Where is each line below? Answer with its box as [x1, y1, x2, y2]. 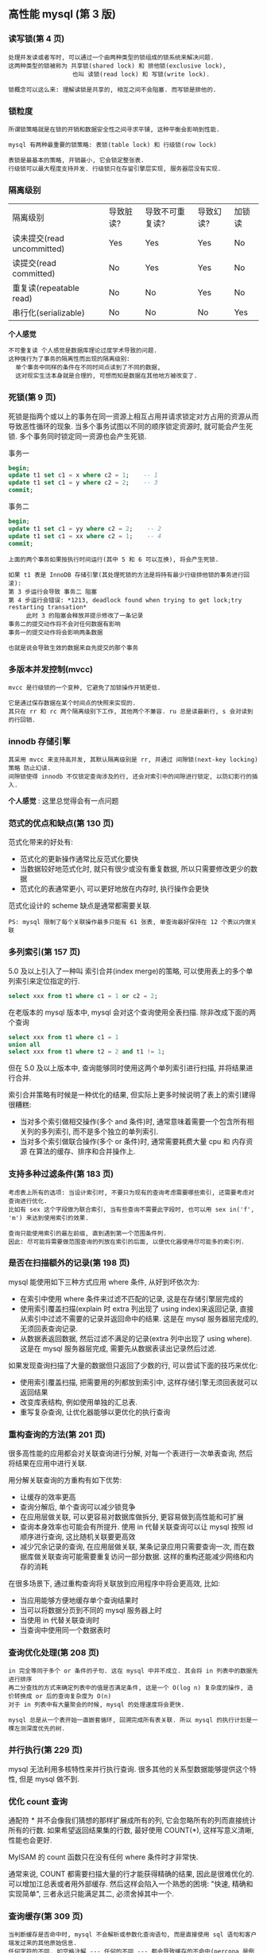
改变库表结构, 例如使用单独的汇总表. [19, 1397, 137, 1406]
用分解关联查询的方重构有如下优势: [8, 1475, 122, 1485]
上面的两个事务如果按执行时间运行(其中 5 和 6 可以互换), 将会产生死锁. [8, 555, 219, 563]
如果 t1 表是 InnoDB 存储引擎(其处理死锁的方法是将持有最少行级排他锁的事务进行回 [8, 570, 250, 578]
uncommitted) [12, 243, 65, 254]
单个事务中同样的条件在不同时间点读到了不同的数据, [15, 364, 161, 372]
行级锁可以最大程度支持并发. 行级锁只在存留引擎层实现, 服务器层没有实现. [8, 164, 222, 172]
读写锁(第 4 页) [8, 33, 65, 44]
